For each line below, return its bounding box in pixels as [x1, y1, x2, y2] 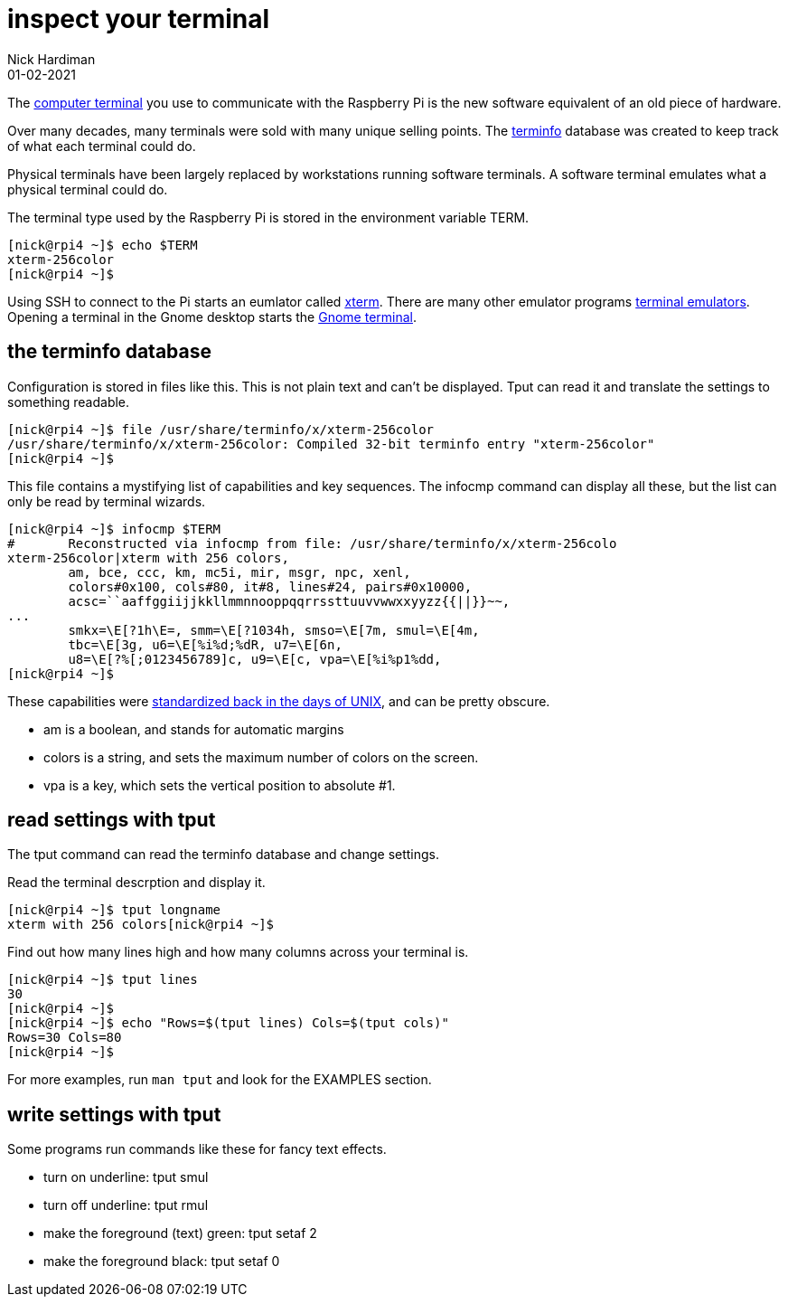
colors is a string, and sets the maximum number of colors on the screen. [43, 749, 479, 765]
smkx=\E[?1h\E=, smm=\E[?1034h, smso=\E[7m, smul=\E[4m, [68, 622, 480, 638]
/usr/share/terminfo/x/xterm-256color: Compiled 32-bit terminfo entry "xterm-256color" [7, 436, 655, 451]
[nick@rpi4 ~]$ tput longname [7, 902, 221, 918]
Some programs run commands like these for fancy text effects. [7, 1141, 387, 1158]
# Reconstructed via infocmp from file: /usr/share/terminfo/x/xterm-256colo [7, 535, 617, 551]
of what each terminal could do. [7, 137, 196, 154]
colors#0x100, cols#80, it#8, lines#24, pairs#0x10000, [68, 579, 473, 594]
